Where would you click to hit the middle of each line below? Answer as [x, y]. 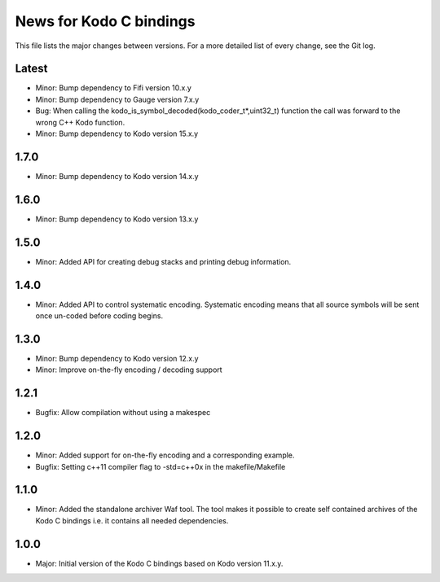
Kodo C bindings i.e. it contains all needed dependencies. [132, 520]
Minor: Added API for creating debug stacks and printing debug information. [163, 261]
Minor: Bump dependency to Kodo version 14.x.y [117, 176]
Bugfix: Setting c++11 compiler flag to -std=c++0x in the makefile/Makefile [161, 466]
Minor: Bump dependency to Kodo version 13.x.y [117, 219]
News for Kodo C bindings [105, 21]
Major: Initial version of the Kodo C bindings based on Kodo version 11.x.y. [159, 563]
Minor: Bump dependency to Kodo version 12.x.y [117, 358]
